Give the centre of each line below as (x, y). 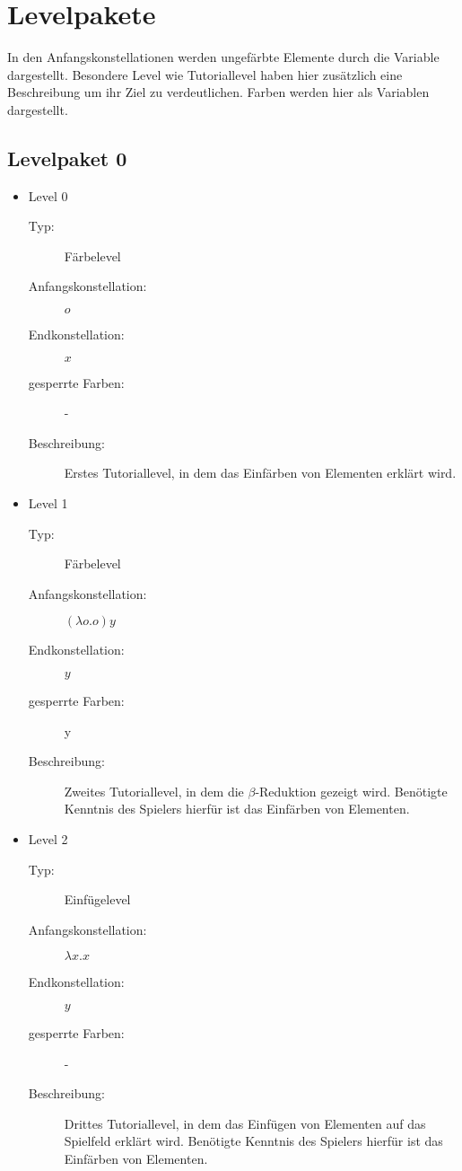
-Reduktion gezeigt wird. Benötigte (351, 791)
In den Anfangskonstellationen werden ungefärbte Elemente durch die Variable (223, 57)
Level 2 (48, 838)
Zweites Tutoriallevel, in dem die (154, 791)
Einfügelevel (97, 899)
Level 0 (48, 195)
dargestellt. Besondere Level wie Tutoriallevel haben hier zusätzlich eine (205, 74)
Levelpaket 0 (67, 158)
